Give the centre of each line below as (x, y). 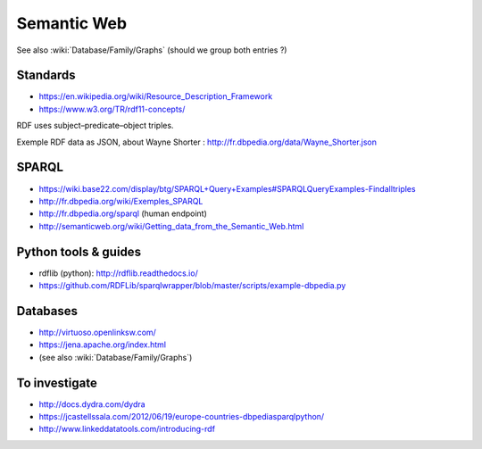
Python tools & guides (79, 251)
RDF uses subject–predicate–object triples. (95, 126)
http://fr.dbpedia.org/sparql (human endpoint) (123, 213)
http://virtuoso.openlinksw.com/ (97, 332)
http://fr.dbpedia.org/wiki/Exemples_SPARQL (121, 201)
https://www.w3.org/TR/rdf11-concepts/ (112, 109)
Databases (47, 311)
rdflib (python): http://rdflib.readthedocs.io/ (118, 273)
